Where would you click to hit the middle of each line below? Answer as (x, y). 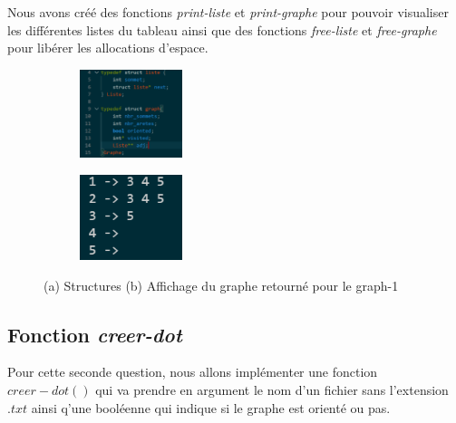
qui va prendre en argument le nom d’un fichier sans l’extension (272, 390)
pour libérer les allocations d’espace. (108, 48)
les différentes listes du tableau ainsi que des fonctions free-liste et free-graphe (222, 29)
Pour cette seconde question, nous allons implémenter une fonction (193, 372)
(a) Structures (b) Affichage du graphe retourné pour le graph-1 (221, 285)
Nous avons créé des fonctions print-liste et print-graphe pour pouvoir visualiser (228, 12)
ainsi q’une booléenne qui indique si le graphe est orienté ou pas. (211, 407)
